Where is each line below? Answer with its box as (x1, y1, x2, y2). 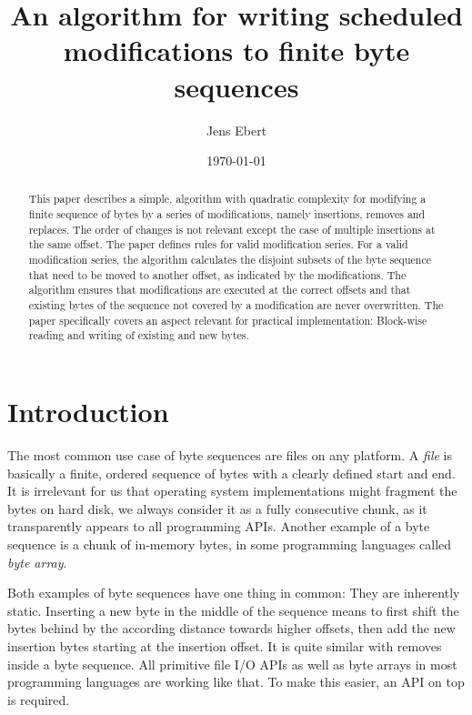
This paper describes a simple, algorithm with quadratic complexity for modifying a (28, 191, 427, 206)
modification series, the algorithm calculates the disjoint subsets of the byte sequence (28, 252, 431, 267)
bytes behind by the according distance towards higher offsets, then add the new (7, 619, 456, 638)
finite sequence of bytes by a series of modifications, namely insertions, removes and (28, 206, 426, 222)
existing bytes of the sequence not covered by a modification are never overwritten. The (28, 297, 444, 313)
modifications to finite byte (63, 32, 410, 69)
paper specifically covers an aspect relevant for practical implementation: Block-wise (28, 312, 427, 327)
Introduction (7, 393, 169, 430)
